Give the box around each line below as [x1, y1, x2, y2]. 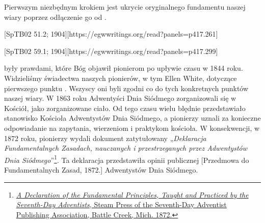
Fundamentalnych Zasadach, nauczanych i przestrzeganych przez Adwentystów [4, 143, 247, 153]
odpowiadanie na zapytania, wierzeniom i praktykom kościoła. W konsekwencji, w [4, 122, 260, 133]
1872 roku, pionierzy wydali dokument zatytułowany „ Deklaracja [4, 132, 206, 143]
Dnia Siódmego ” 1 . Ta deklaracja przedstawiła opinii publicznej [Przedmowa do [4, 153, 249, 165]
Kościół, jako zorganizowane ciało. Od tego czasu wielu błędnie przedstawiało [4, 102, 246, 113]
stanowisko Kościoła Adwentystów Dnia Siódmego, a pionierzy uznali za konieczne [4, 113, 261, 123]
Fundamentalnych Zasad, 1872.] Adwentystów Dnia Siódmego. [4, 164, 198, 175]
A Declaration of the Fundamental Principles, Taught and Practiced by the [16, 189, 249, 200]
